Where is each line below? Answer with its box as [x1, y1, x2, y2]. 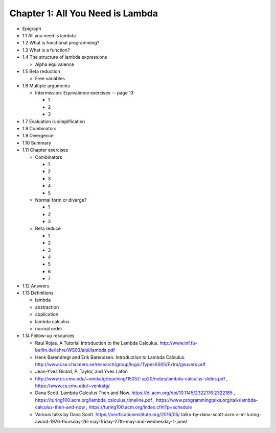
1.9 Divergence [22, 133, 54, 139]
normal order [35, 325, 63, 331]
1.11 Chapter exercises [22, 147, 68, 153]
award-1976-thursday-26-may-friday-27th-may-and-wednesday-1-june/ [35, 419, 188, 425]
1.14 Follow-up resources [22, 332, 75, 339]
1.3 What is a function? [22, 46, 70, 53]
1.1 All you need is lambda [22, 32, 76, 38]
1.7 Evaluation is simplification [22, 118, 85, 125]
